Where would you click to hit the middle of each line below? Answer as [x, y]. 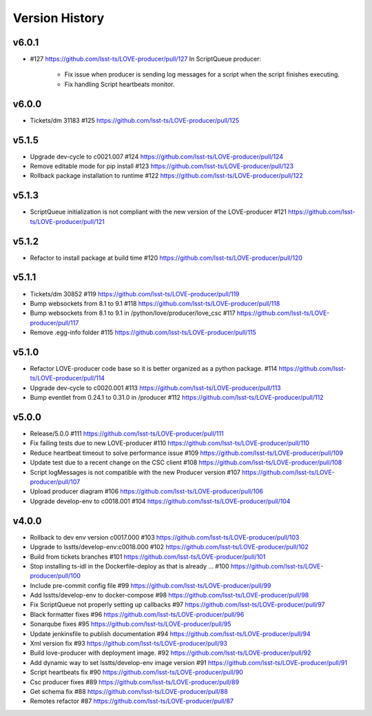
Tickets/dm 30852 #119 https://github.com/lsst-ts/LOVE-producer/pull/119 [135, 294]
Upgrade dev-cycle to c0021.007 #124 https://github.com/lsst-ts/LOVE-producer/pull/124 [157, 156]
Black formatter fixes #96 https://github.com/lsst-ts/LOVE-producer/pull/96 [137, 614]
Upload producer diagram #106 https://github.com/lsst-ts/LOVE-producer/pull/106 [147, 491]
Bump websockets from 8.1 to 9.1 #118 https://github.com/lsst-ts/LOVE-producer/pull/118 [155, 303]
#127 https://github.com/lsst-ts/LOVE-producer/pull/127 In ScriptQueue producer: [146, 59]
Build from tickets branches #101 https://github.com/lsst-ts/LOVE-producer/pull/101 [148, 556]
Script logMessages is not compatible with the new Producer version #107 [135, 472]
